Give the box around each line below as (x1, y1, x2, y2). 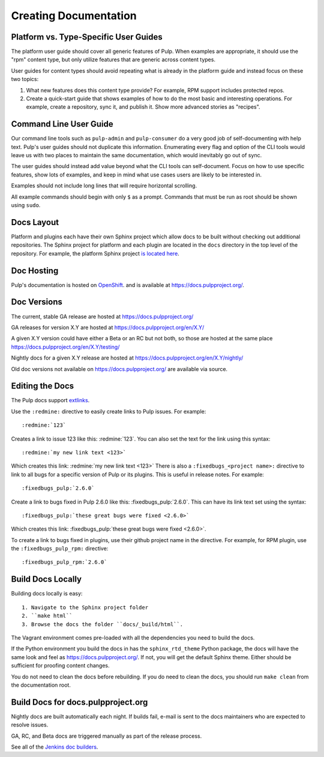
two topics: (11, 76, 39, 83)
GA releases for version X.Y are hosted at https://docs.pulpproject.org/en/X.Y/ (11, 324, 205, 331)
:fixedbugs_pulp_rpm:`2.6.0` (22, 559, 107, 565)
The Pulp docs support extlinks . (11, 397, 90, 404)
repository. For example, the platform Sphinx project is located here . (11, 250, 179, 257)
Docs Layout (11, 217, 59, 228)
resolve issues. (11, 721, 49, 729)
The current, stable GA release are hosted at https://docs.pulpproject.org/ (11, 313, 194, 320)
